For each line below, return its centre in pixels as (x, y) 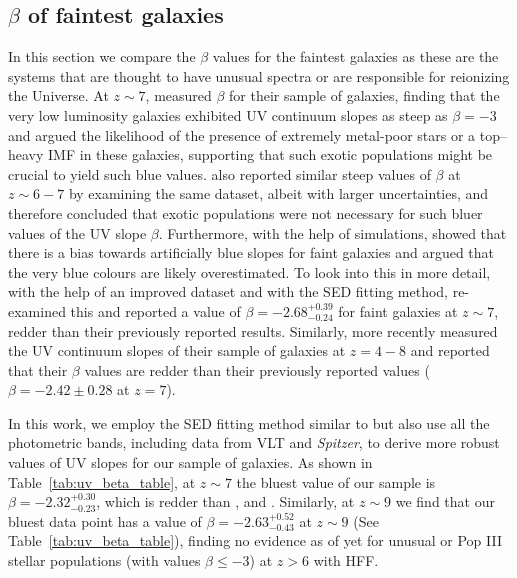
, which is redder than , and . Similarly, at (225, 501)
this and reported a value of (155, 310)
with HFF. (346, 560)
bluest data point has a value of (105, 520)
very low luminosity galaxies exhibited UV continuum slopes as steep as (228, 114)
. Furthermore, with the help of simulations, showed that (332, 232)
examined (37, 310)
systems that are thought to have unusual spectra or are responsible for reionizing (259, 75)
